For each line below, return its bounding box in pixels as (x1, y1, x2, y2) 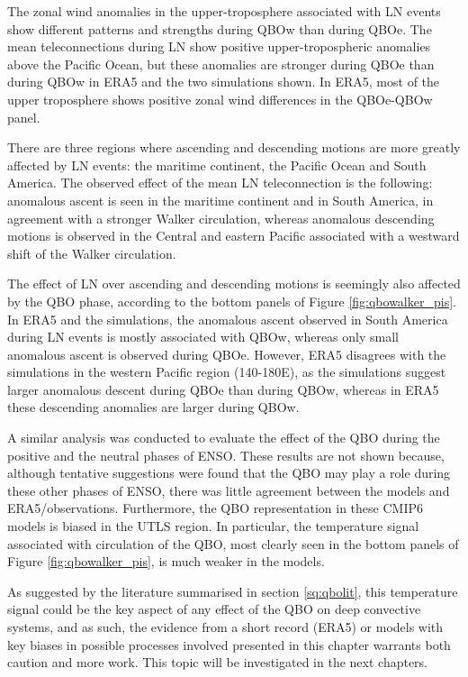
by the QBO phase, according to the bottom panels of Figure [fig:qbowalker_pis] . (7, 291, 456, 310)
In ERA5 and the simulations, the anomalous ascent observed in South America (7, 309, 448, 328)
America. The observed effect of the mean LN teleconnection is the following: (7, 173, 433, 192)
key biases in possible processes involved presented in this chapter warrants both (7, 635, 451, 654)
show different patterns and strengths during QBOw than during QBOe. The (7, 19, 432, 38)
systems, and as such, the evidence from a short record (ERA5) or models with (7, 618, 444, 636)
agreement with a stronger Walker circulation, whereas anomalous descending (7, 208, 435, 227)
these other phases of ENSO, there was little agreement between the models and (7, 480, 450, 499)
